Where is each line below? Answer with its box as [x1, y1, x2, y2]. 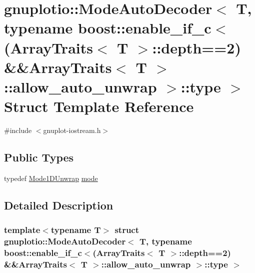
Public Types [4, 149, 74, 165]
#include [4, 125, 32, 135]
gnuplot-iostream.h [43, 125, 101, 135]
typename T [50, 223, 101, 236]
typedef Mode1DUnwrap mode [4, 172, 98, 183]
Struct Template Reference [4, 96, 194, 116]
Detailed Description [4, 197, 113, 212]
